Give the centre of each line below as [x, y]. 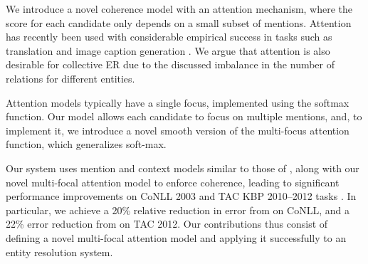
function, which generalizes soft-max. [86, 144]
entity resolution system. [59, 252]
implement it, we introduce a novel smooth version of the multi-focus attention [178, 130]
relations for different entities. [70, 78]
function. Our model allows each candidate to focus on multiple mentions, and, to [184, 116]
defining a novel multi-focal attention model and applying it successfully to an [176, 237]
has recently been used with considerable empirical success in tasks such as [169, 37]
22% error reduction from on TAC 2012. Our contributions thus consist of [167, 224]
